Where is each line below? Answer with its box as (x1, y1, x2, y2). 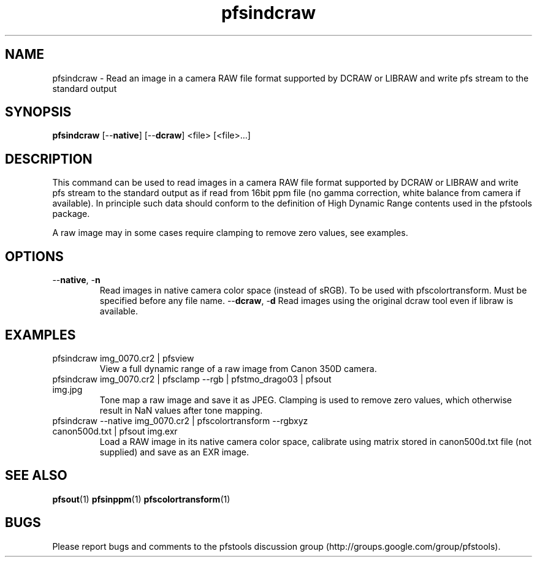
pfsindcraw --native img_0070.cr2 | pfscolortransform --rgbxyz (52, 415, 308, 426)
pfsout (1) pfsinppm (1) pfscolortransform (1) (52, 493, 230, 504)
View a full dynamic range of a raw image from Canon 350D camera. (99, 363, 377, 374)
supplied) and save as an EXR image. (99, 446, 249, 457)
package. (52, 208, 90, 219)
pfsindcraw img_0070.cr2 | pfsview (52, 352, 194, 363)
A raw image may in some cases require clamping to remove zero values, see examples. (52, 227, 408, 238)
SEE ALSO (5, 468, 67, 484)
